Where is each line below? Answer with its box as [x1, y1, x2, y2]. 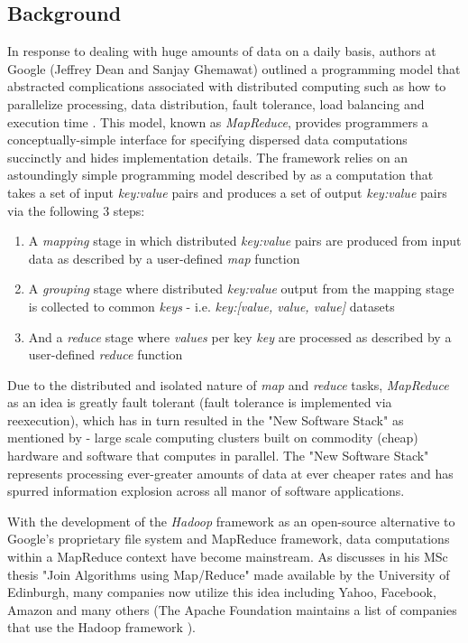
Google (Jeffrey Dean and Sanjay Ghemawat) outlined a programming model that [7, 59, 461, 78]
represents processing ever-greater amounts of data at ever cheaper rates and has [7, 463, 454, 482]
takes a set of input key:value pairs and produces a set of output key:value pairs [7, 182, 447, 201]
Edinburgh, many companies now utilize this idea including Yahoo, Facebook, [7, 582, 436, 601]
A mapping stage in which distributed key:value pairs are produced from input [28, 231, 462, 250]
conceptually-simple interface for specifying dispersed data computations [7, 130, 408, 149]
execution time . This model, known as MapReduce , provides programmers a [7, 112, 428, 131]
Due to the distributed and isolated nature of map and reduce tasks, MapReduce [7, 375, 449, 394]
